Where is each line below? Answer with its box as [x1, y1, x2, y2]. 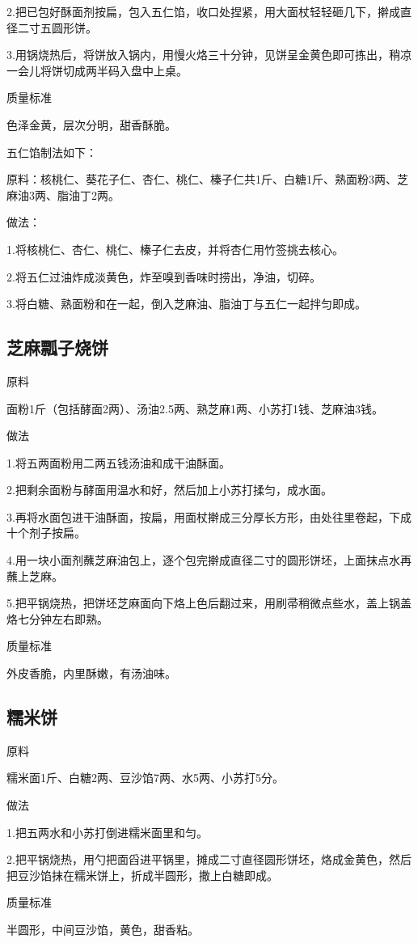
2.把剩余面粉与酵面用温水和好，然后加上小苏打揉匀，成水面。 [6, 481, 332, 498]
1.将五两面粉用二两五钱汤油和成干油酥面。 [6, 454, 230, 471]
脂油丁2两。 [57, 186, 120, 203]
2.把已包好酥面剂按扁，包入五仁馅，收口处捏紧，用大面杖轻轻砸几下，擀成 [6, 3, 400, 19]
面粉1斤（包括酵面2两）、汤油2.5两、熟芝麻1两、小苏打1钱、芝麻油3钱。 [6, 400, 383, 417]
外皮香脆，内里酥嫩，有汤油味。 [6, 665, 176, 682]
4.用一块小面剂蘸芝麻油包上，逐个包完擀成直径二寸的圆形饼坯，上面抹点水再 [6, 552, 412, 569]
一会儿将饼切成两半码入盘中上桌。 [6, 61, 188, 78]
